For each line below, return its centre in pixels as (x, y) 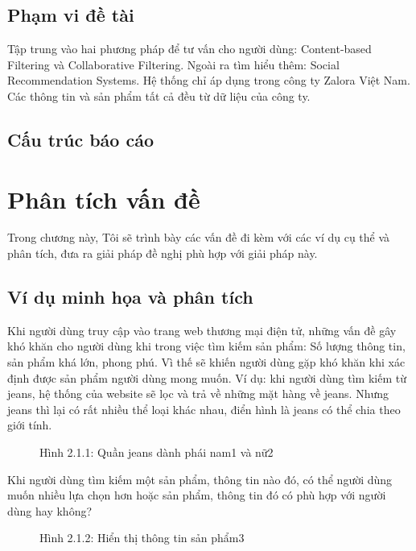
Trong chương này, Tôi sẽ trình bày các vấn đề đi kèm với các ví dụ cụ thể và (199, 237)
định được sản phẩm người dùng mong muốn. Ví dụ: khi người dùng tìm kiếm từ (207, 377)
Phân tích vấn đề (104, 199)
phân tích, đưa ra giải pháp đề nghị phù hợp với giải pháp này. (163, 253)
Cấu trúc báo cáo (81, 139)
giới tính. (30, 425)
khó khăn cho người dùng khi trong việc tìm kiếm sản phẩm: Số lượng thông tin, (206, 346)
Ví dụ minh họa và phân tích (130, 297)
